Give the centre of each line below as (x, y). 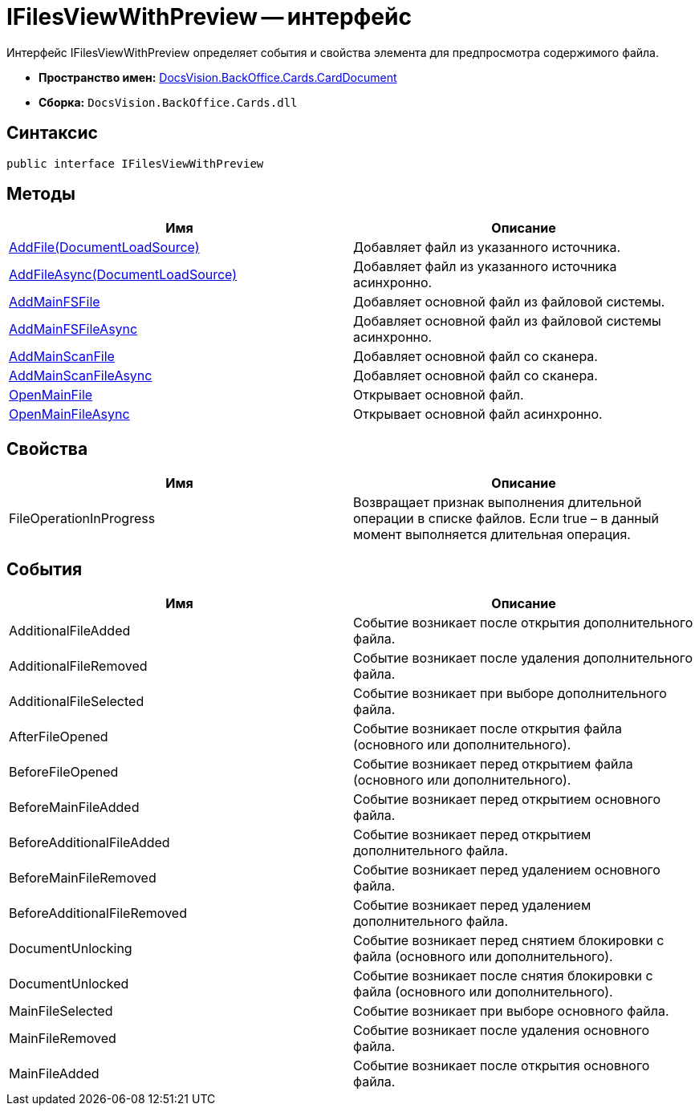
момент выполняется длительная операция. (492, 535)
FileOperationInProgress (82, 519)
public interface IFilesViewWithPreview (135, 163)
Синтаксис (52, 133)
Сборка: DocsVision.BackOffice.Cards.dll (168, 102)
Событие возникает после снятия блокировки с (503, 976)
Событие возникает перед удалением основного (507, 870)
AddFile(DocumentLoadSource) (104, 248)
